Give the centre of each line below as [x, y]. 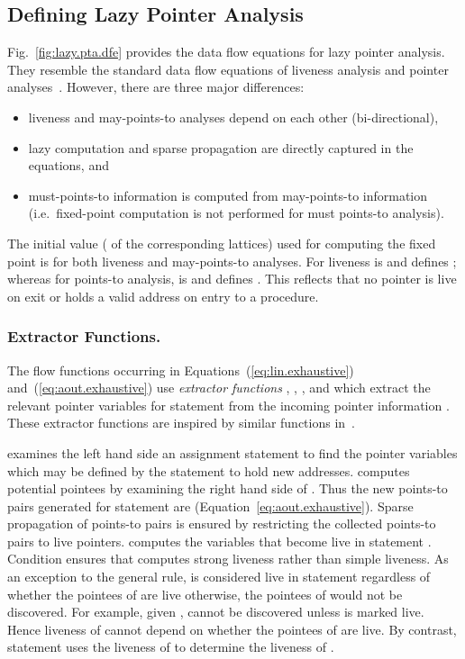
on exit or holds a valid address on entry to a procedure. [163, 296]
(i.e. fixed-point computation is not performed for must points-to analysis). [236, 213]
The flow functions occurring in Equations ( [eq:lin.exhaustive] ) [181, 370]
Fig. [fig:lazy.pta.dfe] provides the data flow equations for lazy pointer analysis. [226, 52]
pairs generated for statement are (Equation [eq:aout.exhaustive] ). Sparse [210, 506]
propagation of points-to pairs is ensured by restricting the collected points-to [222, 524]
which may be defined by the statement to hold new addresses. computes [209, 470]
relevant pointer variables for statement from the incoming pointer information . [228, 405]
